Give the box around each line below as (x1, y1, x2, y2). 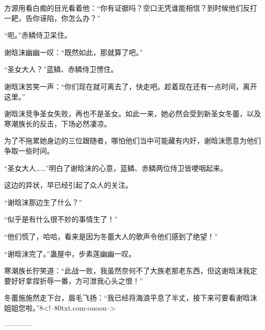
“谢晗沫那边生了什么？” (4, 196, 83, 207)
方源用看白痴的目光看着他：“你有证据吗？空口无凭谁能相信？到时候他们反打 (4, 3, 257, 13)
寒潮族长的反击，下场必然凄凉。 (4, 118, 111, 129)
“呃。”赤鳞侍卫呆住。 (4, 30, 72, 40)
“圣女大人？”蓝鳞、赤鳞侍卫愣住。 (4, 64, 118, 74)
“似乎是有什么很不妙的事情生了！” (4, 214, 118, 224)
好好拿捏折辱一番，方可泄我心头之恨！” (11, 275, 143, 286)
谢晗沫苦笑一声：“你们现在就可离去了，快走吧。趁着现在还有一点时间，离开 (4, 81, 257, 91)
